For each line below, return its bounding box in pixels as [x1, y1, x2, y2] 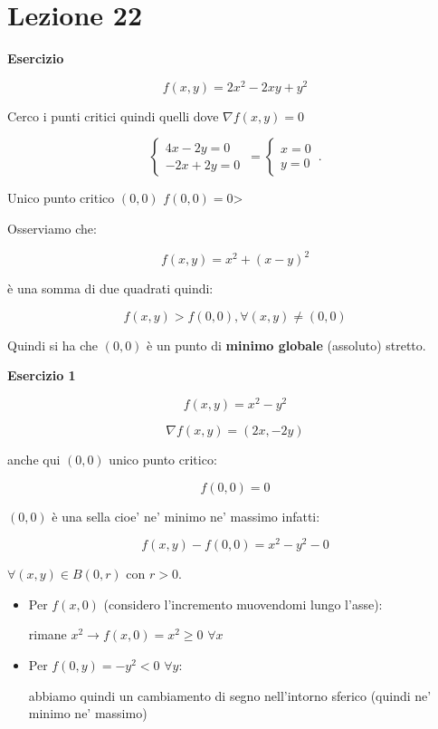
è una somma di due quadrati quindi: [7, 279, 214, 298]
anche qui [7, 449, 61, 468]
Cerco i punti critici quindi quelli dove [7, 106, 219, 125]
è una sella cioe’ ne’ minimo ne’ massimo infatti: [52, 506, 320, 525]
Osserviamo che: [7, 218, 97, 237]
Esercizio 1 [7, 366, 76, 385]
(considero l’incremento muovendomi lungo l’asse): [103, 594, 383, 613]
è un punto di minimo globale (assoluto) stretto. [147, 335, 426, 354]
